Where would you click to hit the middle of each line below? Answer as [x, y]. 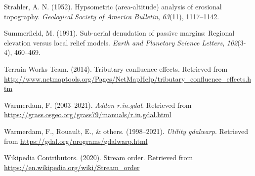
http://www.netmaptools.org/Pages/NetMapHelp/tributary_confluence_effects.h [127, 78]
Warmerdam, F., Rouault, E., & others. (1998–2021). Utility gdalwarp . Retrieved [126, 131]
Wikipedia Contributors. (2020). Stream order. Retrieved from [99, 157]
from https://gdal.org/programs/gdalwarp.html [76, 141]
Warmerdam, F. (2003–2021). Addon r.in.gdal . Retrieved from [98, 105]
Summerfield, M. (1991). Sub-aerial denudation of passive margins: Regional [119, 33]
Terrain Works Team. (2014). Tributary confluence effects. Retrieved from [116, 68]
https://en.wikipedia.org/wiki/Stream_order [72, 167]
